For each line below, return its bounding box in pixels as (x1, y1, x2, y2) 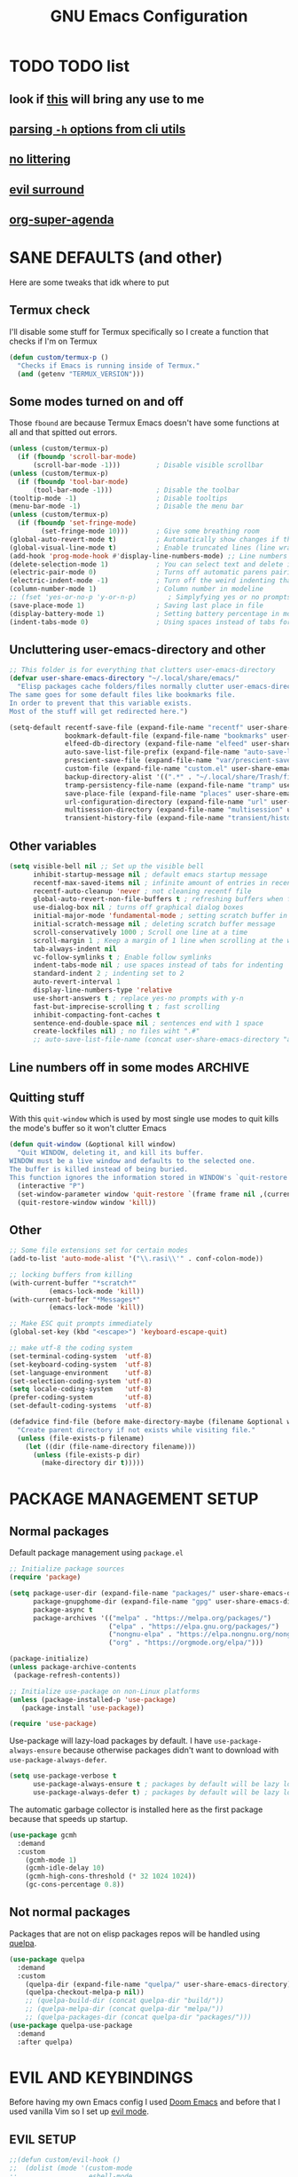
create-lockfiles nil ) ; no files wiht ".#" (32, 1027, 200, 1036)
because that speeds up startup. (9, 1813, 129, 1824)
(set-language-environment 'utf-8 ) (9, 1368, 153, 1377)
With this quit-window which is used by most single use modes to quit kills (9, 1113, 279, 1124)
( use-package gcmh (9, 1831, 77, 1840)
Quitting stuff (9, 1089, 85, 1104)
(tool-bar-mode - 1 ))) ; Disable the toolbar (32, 486, 240, 495)
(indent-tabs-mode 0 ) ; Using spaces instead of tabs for (9, 617, 292, 627)
